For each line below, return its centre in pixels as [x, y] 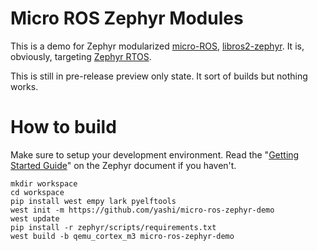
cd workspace [37, 192]
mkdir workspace [44, 183]
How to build [63, 127]
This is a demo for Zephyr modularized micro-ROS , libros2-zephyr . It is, [157, 46]
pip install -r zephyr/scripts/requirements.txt [113, 227]
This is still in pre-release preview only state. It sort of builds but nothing [159, 76]
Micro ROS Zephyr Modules [127, 18]
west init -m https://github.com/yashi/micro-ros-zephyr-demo [142, 210]
